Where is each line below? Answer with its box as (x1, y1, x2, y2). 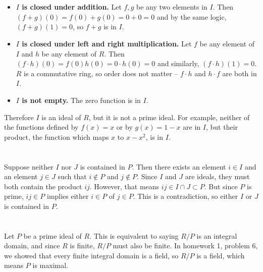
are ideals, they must (185, 171, 250, 182)
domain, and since (4, 240, 60, 251)
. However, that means (89, 181, 160, 191)
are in (183, 122, 201, 132)
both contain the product (4, 181, 82, 191)
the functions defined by (4, 122, 79, 132)
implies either (46, 191, 89, 201)
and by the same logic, (156, 11, 227, 22)
